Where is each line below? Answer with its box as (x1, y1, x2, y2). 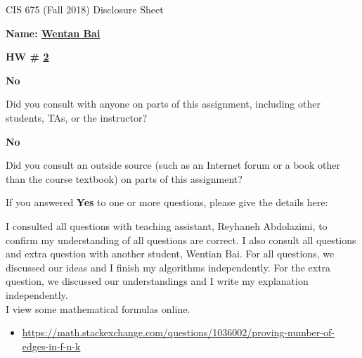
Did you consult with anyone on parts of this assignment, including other (6, 96, 321, 111)
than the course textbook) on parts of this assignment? (6, 171, 243, 186)
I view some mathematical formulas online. (6, 301, 190, 316)
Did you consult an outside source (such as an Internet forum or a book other (6, 158, 340, 172)
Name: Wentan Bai (6, 25, 101, 40)
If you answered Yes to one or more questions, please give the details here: (6, 195, 328, 210)
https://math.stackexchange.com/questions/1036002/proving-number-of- (22, 325, 335, 340)
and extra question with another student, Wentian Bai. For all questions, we (6, 246, 335, 261)
